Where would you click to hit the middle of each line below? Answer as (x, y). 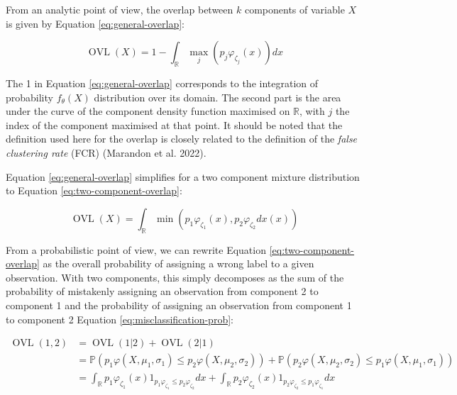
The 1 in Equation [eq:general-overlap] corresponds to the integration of (162, 83)
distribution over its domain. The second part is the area (218, 97)
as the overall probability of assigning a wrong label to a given (178, 263)
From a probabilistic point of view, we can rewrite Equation (136, 249)
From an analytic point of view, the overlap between (120, 9)
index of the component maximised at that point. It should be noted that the (174, 124)
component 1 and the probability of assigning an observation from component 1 (179, 305)
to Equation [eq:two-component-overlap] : (94, 190)
